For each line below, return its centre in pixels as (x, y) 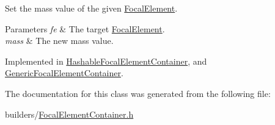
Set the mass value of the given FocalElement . (91, 8)
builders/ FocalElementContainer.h (69, 114)
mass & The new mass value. (59, 41)
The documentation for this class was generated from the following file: (138, 93)
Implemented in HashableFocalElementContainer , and (106, 61)
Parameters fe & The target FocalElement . (85, 28)
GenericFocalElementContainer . (64, 73)
